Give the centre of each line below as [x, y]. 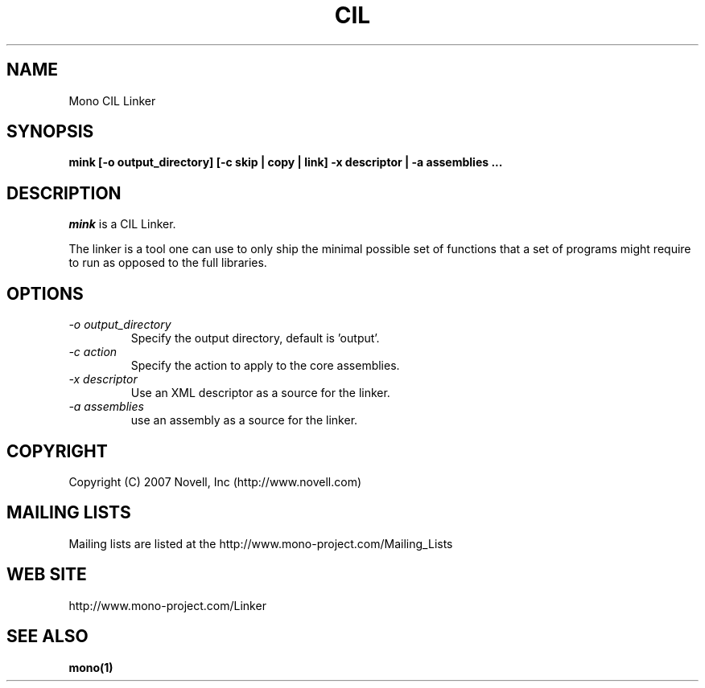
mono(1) [91, 667]
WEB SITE [47, 575]
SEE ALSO [47, 637]
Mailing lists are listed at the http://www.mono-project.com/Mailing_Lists [261, 543]
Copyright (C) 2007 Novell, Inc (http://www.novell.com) [215, 481]
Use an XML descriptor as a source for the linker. [260, 393]
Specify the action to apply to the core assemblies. [265, 366]
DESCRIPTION [64, 193]
